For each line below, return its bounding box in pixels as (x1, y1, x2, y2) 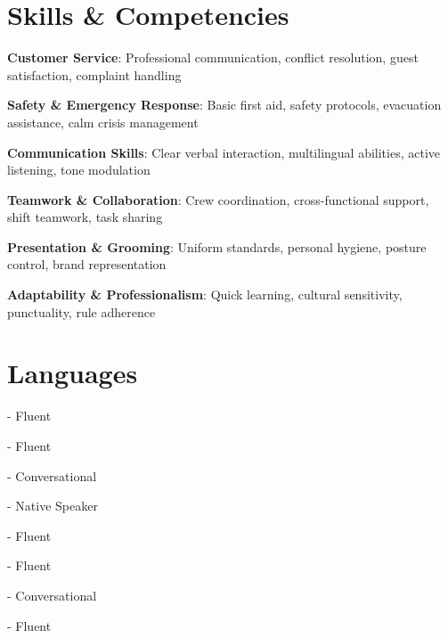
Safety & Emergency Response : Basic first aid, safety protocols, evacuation (7, 95, 442, 114)
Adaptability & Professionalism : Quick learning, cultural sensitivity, (7, 285, 403, 304)
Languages (7, 355, 138, 391)
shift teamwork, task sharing (7, 208, 163, 226)
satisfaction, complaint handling (7, 65, 182, 84)
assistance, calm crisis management (7, 112, 199, 131)
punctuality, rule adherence (7, 302, 156, 321)
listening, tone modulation (7, 160, 151, 179)
